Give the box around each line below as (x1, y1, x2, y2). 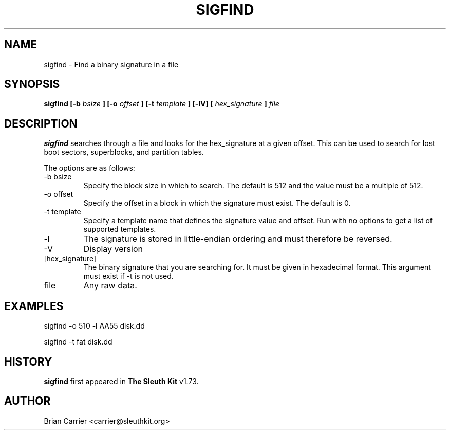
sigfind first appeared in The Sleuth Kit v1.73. (44, 376, 199, 386)
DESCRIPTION (4, 117, 78, 130)
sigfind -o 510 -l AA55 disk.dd (44, 321, 145, 331)
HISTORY (4, 355, 52, 368)
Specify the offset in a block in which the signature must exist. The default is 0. (83, 198, 351, 208)
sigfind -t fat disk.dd (44, 337, 113, 347)
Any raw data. (83, 280, 137, 291)
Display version (83, 244, 143, 255)
